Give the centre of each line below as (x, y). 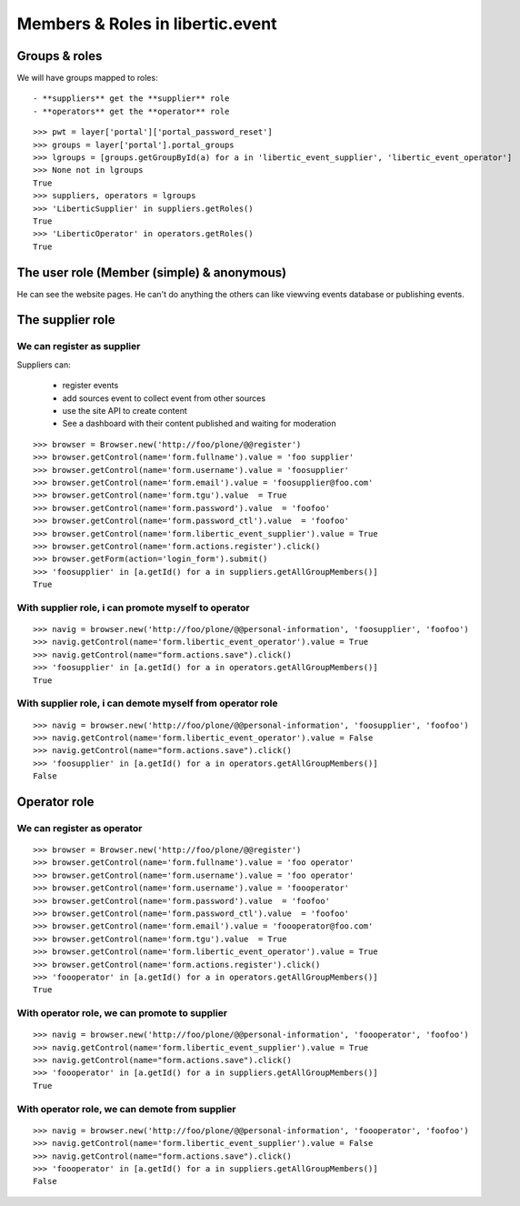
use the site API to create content (125, 410)
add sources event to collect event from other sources (164, 398)
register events (90, 386)
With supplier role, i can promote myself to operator (133, 608)
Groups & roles (60, 56)
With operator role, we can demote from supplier (126, 1109)
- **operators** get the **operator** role (131, 111)
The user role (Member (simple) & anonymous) (151, 272)
